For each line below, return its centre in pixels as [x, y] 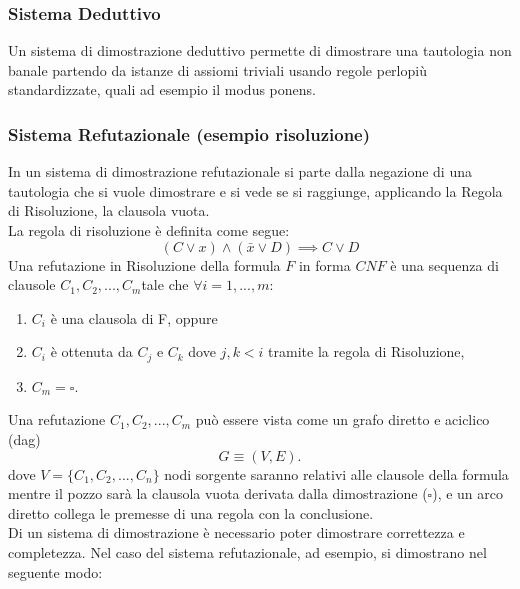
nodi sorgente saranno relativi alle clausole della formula [336, 473]
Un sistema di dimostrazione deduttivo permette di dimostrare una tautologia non [260, 50]
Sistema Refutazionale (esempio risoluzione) [189, 133]
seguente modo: [55, 571]
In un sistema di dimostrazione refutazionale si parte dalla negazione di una [240, 171]
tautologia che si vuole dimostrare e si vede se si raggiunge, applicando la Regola [255, 190]
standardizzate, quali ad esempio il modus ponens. [162, 89]
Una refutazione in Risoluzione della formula [144, 264]
